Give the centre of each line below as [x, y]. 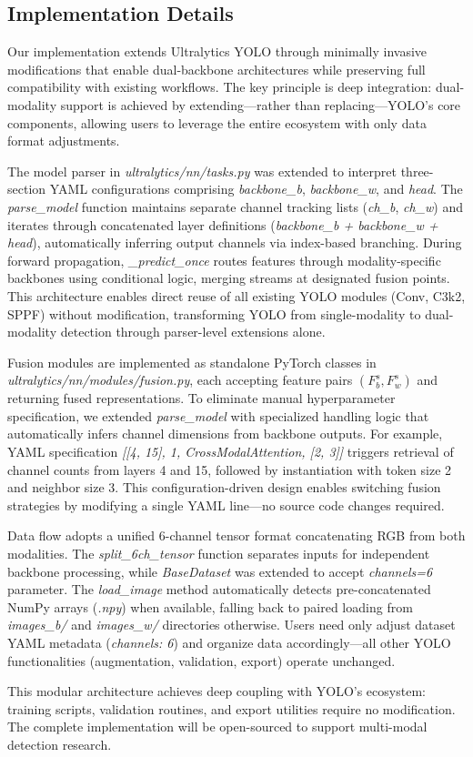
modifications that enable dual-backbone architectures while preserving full [216, 69]
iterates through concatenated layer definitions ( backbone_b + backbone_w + [223, 224]
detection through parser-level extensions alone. [193, 332]
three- [417, 171]
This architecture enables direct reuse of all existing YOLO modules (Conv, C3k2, [236, 295]
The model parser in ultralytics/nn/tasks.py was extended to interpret [202, 171]
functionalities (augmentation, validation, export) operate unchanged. [201, 660]
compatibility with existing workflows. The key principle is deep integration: [220, 87]
